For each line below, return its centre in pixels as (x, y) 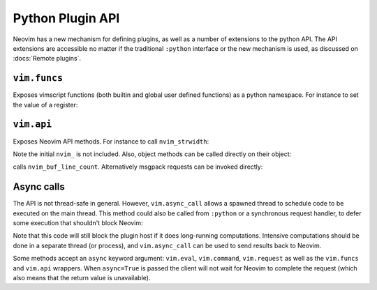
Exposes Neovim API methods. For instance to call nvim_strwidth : (111, 141)
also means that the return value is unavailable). (82, 277)
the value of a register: (45, 105)
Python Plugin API (66, 18)
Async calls (39, 187)
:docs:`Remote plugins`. (47, 59)
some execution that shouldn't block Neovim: (78, 223)
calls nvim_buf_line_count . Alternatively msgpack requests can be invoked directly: (138, 167)
